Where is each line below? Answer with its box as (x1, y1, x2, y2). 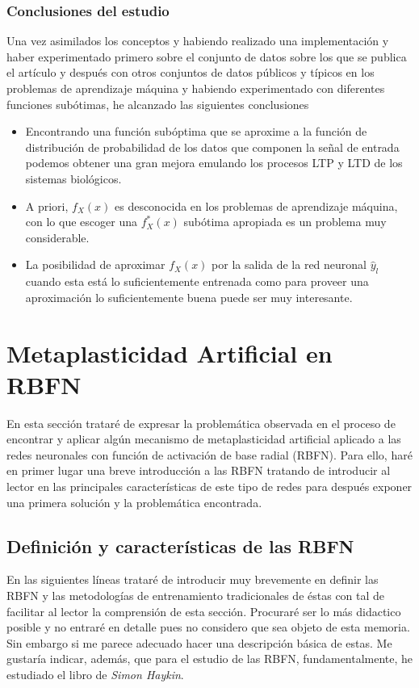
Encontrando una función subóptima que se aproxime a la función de (25, 123, 367, 140)
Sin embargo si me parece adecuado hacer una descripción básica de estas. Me (6, 634, 392, 651)
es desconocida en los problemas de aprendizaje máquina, (114, 197, 398, 214)
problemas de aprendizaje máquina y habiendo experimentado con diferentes (6, 80, 385, 96)
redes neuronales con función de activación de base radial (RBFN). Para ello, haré (6, 446, 413, 463)
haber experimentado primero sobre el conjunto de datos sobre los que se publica (6, 48, 407, 65)
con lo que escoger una (25, 213, 137, 230)
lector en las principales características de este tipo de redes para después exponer (6, 478, 413, 495)
